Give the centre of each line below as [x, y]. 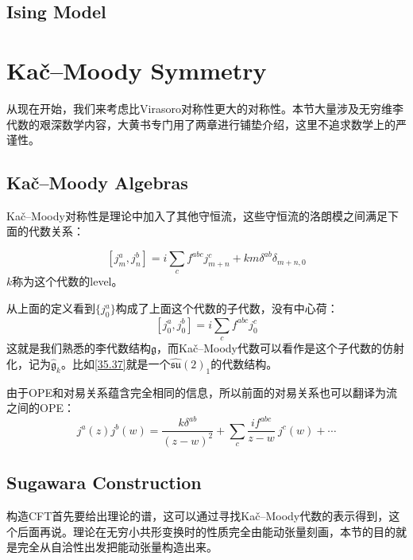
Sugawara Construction [104, 482]
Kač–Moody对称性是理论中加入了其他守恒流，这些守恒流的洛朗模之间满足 [197, 215]
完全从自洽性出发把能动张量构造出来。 [117, 547]
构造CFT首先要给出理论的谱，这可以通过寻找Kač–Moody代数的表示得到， [198, 515]
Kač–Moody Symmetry [137, 70]
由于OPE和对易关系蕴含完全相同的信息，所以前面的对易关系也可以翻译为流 [202, 392]
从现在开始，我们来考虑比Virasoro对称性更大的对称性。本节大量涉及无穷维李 [205, 108]
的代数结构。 [244, 363]
